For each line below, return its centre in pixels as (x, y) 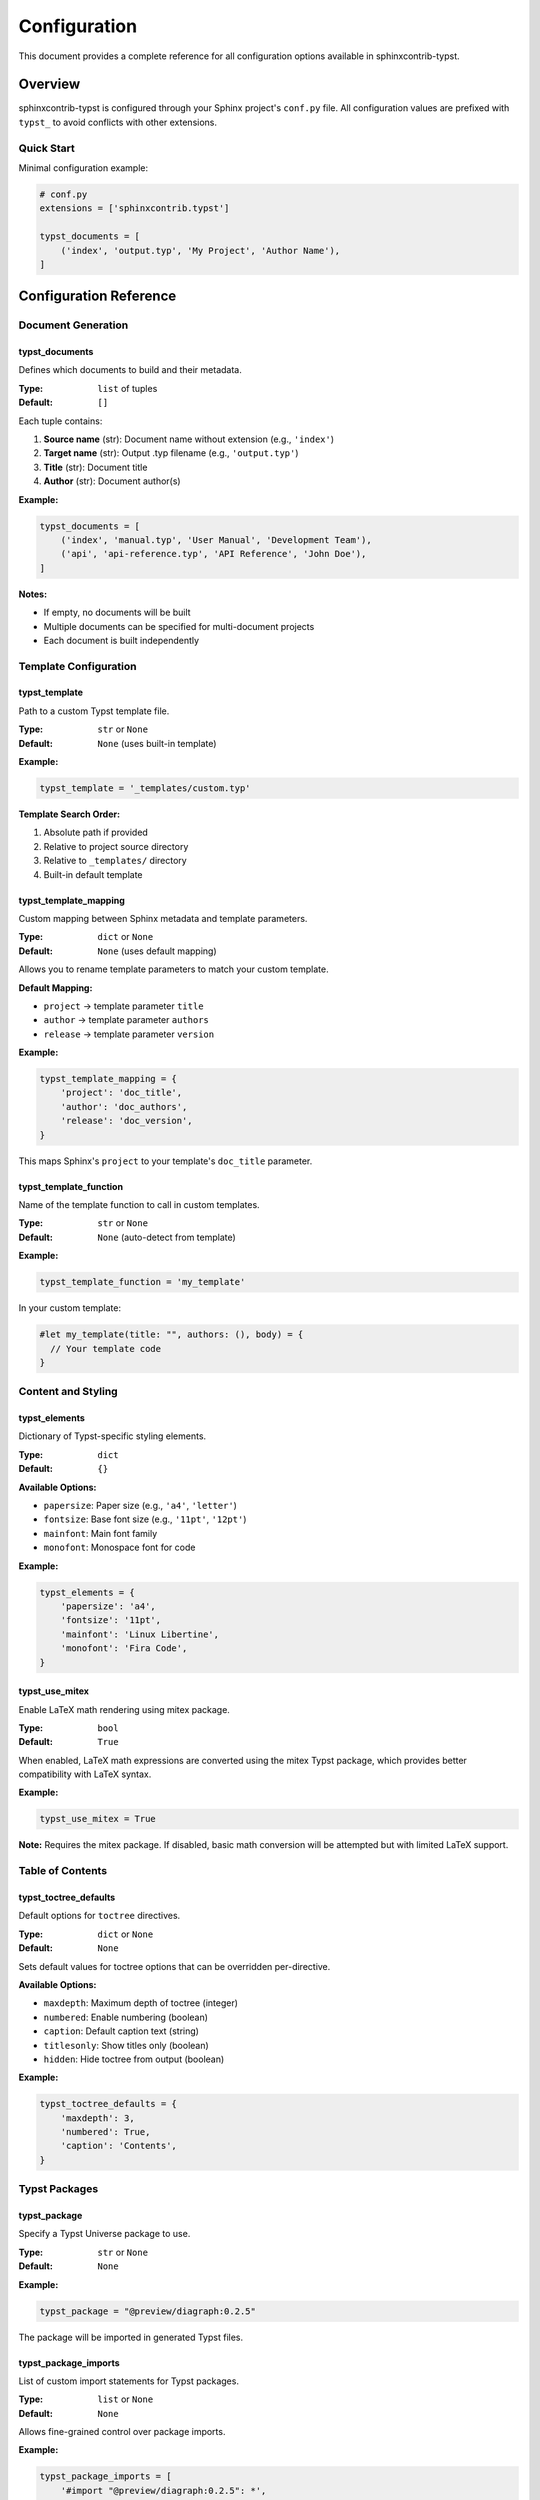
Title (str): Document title (95, 467)
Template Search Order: (69, 814)
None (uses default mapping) (157, 951)
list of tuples (127, 388)
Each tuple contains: (60, 421)
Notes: (33, 594)
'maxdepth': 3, (97, 2118)
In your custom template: (70, 1308)
